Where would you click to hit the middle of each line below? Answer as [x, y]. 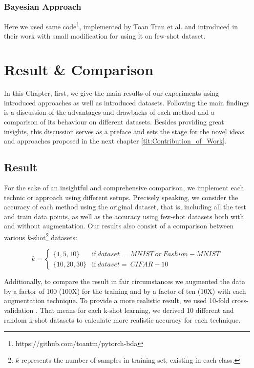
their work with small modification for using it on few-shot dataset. [105, 36]
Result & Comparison [79, 70]
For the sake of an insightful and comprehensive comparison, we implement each [124, 187]
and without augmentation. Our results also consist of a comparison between [119, 226]
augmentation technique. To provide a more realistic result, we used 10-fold [117, 300]
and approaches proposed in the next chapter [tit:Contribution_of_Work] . [115, 141]
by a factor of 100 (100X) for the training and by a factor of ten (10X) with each [125, 291]
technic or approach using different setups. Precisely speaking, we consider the [121, 197]
